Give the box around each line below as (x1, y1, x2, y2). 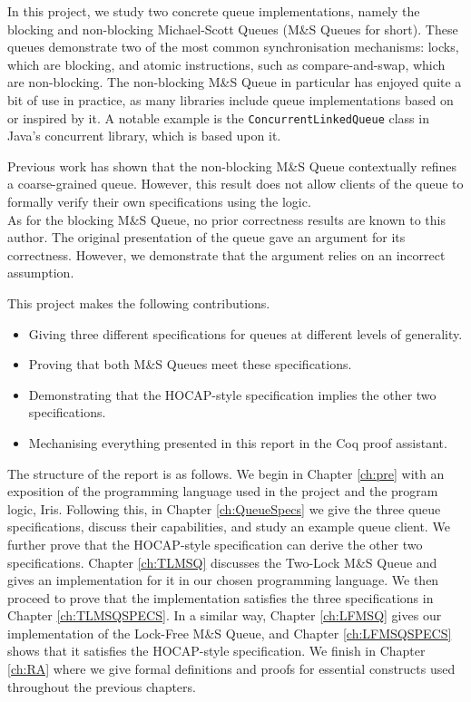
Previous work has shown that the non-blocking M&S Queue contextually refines (7, 156, 456, 175)
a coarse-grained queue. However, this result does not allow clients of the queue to (7, 174, 464, 193)
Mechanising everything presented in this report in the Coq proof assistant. (28, 433, 447, 452)
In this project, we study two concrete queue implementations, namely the (7, 2, 420, 20)
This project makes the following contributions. (7, 293, 270, 312)
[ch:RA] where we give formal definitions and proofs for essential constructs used (7, 659, 456, 678)
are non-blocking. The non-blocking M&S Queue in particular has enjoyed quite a (7, 73, 462, 92)
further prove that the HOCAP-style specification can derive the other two (7, 534, 423, 553)
